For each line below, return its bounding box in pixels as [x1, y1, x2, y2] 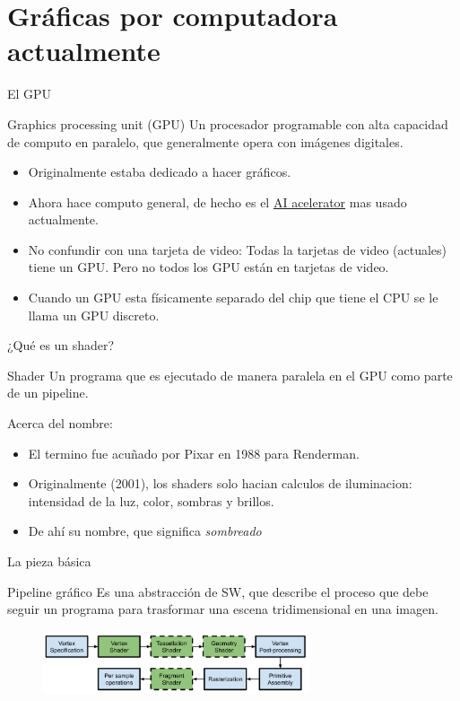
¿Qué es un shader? [7, 336, 115, 355]
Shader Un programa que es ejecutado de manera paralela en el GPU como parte [7, 365, 453, 384]
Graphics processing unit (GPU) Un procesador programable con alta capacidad [7, 114, 448, 133]
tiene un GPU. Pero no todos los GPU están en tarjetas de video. [28, 258, 389, 276]
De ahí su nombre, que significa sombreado [28, 521, 262, 540]
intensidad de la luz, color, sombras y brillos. [28, 491, 274, 510]
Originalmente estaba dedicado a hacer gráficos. [28, 162, 291, 181]
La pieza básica [7, 552, 91, 570]
